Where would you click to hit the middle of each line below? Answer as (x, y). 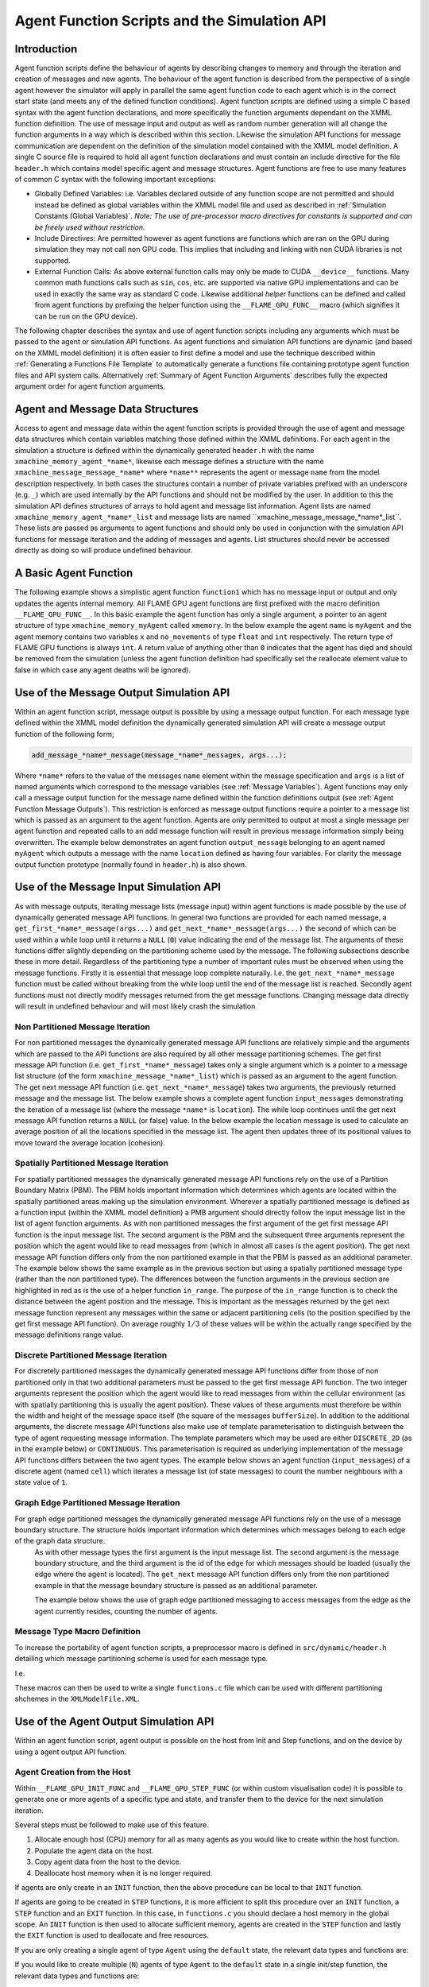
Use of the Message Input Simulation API (118, 887)
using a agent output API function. (71, 1752)
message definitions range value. (69, 1334)
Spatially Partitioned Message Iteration (91, 1163)
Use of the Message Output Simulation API (122, 693)
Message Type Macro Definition (77, 1632)
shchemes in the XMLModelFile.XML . (77, 1699)
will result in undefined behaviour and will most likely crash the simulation (135, 1006)
